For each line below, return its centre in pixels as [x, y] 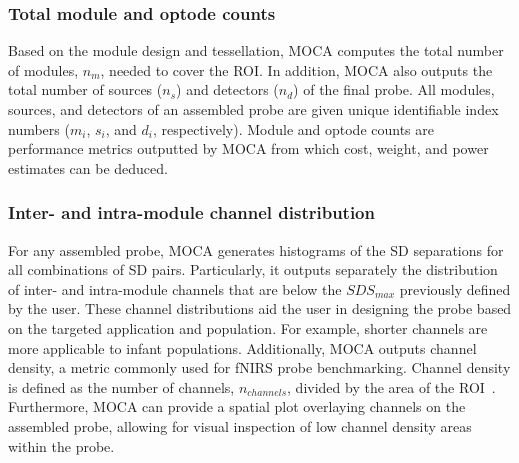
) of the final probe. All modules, [394, 89]
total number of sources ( [85, 89]
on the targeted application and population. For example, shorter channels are [248, 327]
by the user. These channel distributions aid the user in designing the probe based [260, 308]
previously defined [455, 288]
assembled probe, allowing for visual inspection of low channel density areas [240, 425]
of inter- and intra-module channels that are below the [175, 288]
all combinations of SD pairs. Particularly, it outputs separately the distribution [253, 269]
